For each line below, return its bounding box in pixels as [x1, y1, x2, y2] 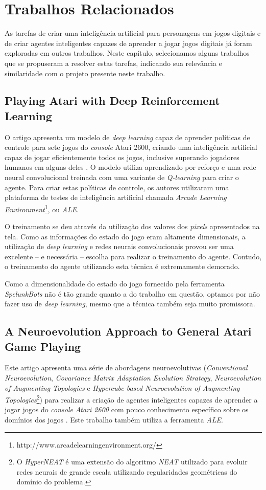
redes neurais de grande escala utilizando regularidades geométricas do [16, 466, 237, 477]
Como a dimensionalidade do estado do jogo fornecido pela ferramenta [5, 278, 225, 289]
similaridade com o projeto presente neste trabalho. [5, 68, 165, 78]
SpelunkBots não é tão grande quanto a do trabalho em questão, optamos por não [5, 288, 260, 299]
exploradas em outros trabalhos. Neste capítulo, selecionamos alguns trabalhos [5, 48, 250, 58]
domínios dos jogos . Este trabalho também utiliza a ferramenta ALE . [5, 414, 223, 425]
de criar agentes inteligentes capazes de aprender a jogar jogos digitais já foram [5, 37, 252, 48]
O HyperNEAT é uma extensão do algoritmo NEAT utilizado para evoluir [16, 456, 248, 467]
